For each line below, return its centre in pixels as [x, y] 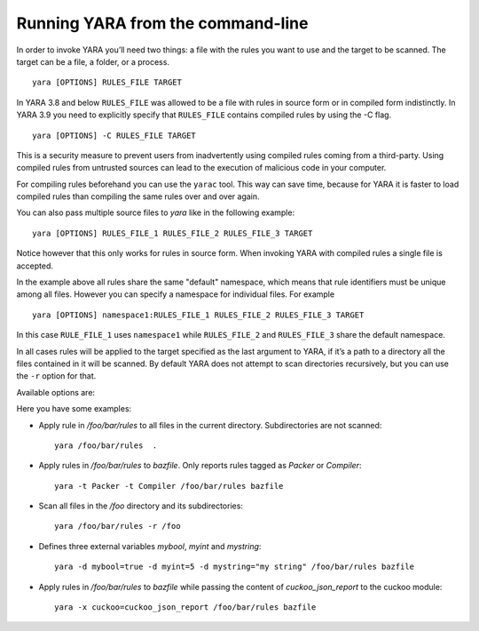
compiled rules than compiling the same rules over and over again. [138, 196]
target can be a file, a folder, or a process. [93, 61]
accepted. [35, 266]
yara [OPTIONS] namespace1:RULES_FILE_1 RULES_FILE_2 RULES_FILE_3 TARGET [198, 315]
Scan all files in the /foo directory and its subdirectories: [141, 506]
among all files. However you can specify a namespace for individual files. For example [176, 294]
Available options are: [56, 392]
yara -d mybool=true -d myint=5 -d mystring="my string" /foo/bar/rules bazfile [235, 567]
